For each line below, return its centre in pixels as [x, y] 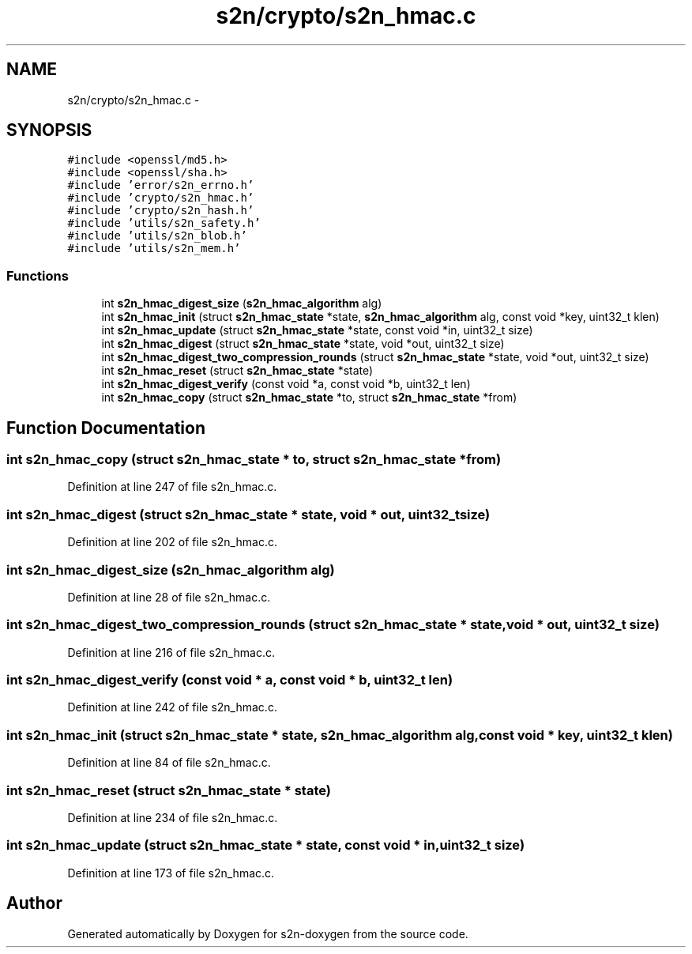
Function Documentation [106, 428]
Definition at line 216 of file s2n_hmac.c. [171, 652]
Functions [38, 275]
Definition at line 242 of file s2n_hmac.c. [172, 707]
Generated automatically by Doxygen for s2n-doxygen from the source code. [268, 933]
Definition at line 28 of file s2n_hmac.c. [169, 597]
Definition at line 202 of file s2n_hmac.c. [172, 542]
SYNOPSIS [49, 130]
